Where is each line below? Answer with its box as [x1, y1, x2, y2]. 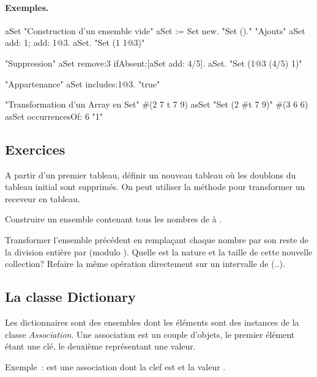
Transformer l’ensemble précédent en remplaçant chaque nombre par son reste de [5, 233, 309, 246]
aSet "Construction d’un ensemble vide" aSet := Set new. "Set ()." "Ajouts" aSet [5, 24, 305, 37]
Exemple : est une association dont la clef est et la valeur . [5, 360, 226, 373]
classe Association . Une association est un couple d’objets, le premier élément [5, 328, 295, 340]
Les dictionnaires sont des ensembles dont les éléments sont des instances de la [5, 315, 299, 328]
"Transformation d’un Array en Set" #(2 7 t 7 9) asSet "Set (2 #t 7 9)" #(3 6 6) [5, 98, 308, 111]
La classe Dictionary [5, 287, 136, 306]
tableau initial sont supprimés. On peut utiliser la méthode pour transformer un [5, 180, 305, 193]
